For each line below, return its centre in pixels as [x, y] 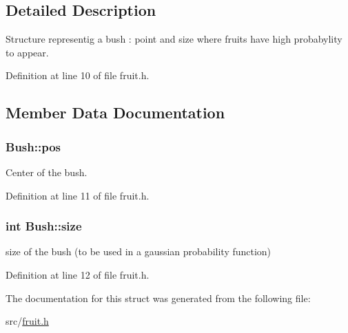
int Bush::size [44, 226]
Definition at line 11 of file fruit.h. [78, 195]
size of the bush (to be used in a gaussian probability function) [139, 251]
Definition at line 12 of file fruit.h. [78, 274]
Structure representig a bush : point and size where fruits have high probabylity [174, 39]
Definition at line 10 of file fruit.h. [78, 75]
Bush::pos [33, 146]
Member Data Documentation [115, 112]
